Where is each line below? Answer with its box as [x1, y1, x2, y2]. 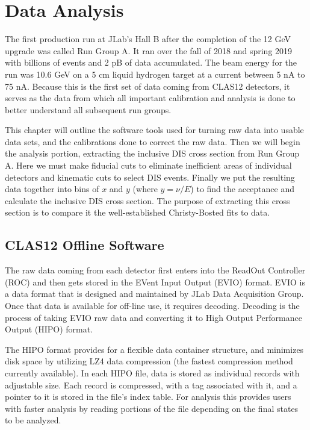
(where [132, 182, 158, 195]
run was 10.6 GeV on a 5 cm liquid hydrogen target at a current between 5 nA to [5, 67, 305, 80]
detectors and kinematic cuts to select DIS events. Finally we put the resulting [5, 170, 295, 183]
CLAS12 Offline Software [5, 235, 164, 254]
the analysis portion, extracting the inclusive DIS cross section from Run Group [5, 147, 300, 160]
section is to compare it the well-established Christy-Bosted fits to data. [5, 206, 270, 219]
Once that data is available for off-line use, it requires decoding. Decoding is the [5, 299, 300, 312]
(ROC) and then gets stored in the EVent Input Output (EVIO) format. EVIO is [5, 275, 305, 288]
